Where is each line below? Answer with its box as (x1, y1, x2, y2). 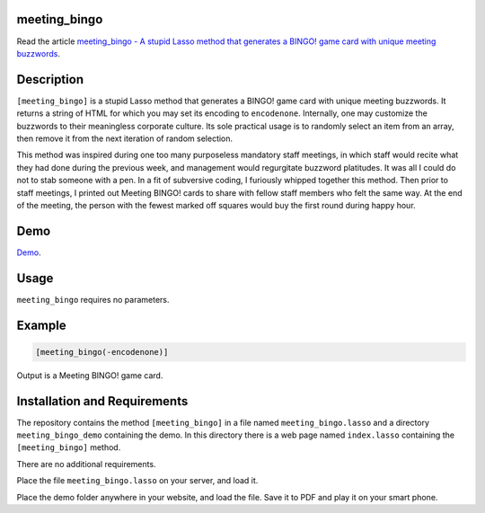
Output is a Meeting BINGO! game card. (16, 369, 163, 381)
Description (16, 72, 84, 87)
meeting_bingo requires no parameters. (16, 294, 170, 305)
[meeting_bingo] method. (16, 442, 121, 453)
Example (16, 317, 66, 332)
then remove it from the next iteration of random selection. (16, 133, 234, 144)
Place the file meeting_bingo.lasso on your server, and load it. (16, 475, 259, 486)
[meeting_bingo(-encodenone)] (35, 347, 169, 357)
